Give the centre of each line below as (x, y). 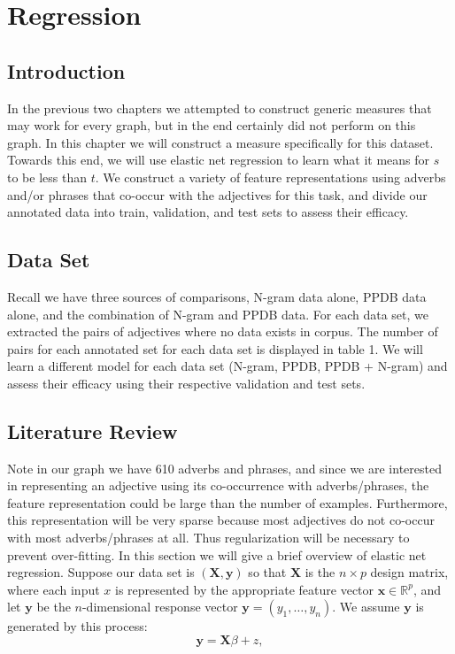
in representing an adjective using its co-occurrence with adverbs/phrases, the (218, 485)
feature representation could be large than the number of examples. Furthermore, (227, 502)
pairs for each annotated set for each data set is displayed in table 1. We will (215, 348)
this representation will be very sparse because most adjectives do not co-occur (221, 520)
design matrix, (409, 572)
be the (54, 607)
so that (267, 572)
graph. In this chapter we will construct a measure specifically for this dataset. (220, 142)
